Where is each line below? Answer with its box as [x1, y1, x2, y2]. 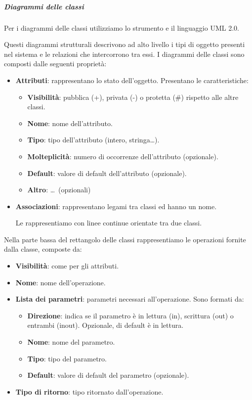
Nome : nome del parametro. [27, 337, 115, 347]
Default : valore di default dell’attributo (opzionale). [27, 168, 187, 178]
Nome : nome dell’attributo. [27, 118, 113, 128]
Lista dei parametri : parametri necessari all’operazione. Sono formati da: [15, 294, 244, 304]
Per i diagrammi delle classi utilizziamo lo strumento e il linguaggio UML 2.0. [4, 22, 239, 33]
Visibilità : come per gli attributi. [15, 261, 119, 271]
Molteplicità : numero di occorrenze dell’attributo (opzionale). [27, 151, 218, 161]
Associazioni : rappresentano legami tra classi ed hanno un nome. [15, 201, 217, 211]
